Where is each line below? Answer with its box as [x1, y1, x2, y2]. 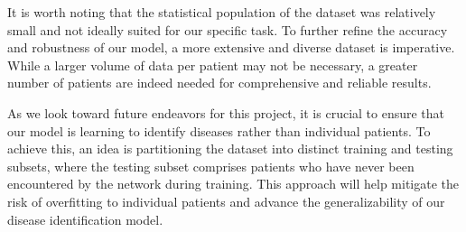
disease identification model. [7, 209, 163, 228]
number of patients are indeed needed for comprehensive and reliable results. [7, 73, 432, 92]
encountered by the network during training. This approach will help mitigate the [7, 174, 460, 193]
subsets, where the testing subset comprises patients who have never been [7, 156, 415, 175]
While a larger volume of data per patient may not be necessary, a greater [7, 55, 418, 74]
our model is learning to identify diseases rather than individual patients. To [7, 121, 431, 140]
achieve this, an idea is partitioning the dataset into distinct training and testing [7, 139, 453, 158]
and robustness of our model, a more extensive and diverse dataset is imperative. [7, 38, 455, 57]
